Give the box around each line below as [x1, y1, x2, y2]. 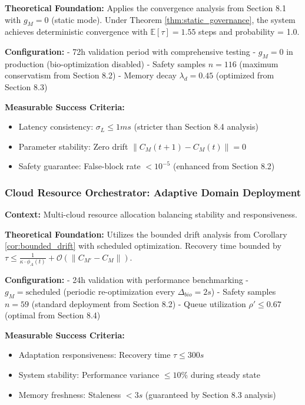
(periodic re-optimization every [63, 285, 175, 297]
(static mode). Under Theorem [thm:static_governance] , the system [51, 13, 296, 25]
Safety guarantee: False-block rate [18, 160, 141, 172]
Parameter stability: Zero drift [18, 140, 128, 152]
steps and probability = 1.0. [198, 25, 300, 38]
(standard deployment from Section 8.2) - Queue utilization [31, 297, 246, 309]
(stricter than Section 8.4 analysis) [134, 120, 258, 133]
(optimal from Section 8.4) [5, 309, 101, 321]
